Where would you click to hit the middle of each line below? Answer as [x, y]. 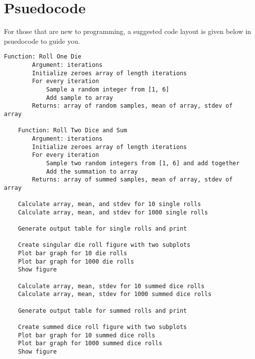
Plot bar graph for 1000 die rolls [76, 261]
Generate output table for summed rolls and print [102, 311]
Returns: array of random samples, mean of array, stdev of [132, 106]
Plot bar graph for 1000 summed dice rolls [90, 344]
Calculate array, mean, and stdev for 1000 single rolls [113, 212]
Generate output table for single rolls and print [102, 229]
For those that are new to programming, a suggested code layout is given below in [128, 31]
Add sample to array [79, 98]
